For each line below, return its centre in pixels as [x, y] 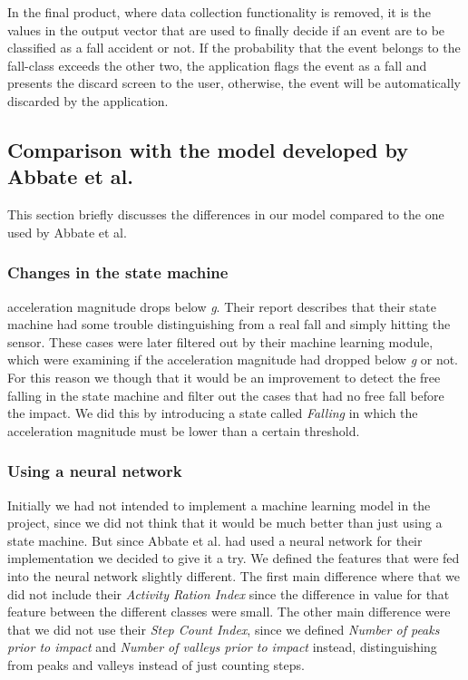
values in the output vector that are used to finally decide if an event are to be [226, 29]
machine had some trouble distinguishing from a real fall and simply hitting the [229, 324]
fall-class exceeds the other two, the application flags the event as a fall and [217, 65]
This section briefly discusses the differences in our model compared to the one [226, 214]
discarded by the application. [88, 100]
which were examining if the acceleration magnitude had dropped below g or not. [233, 359]
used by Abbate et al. [67, 232]
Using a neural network [95, 471]
